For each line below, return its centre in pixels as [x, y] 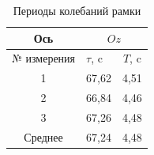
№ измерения [44, 58]
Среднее [43, 136]
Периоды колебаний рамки [77, 10]
